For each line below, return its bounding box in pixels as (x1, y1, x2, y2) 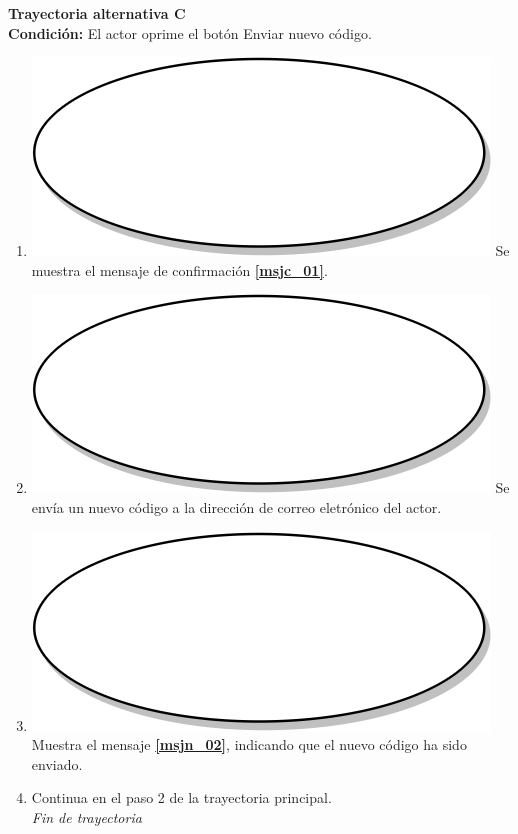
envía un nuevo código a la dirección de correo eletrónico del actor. (31, 496, 442, 517)
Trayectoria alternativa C (8, 3, 186, 23)
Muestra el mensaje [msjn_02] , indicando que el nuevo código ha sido (31, 734, 467, 755)
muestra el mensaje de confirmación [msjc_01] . (31, 259, 328, 280)
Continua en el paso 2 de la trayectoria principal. (31, 787, 332, 808)
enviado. (31, 753, 83, 774)
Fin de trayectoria (31, 806, 142, 827)
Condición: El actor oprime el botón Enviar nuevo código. (8, 22, 372, 43)
